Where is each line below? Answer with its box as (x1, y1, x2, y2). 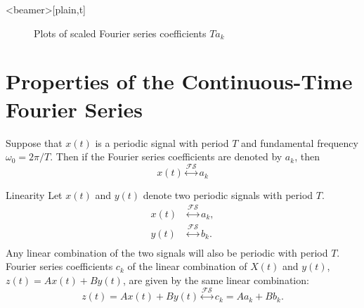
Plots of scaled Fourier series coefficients (34, 25, 207, 40)
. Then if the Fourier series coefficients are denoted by (50, 149, 282, 164)
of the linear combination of (127, 259, 247, 274)
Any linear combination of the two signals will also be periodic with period (6, 245, 328, 259)
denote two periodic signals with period (143, 188, 313, 203)
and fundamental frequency (241, 135, 358, 150)
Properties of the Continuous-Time (6, 67, 353, 96)
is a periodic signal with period (95, 135, 229, 150)
